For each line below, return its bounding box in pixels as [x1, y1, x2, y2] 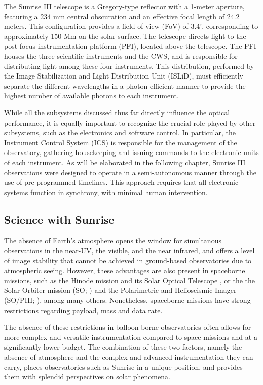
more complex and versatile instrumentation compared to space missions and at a [4, 331, 257, 342]
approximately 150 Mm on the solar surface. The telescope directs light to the [4, 30, 246, 41]
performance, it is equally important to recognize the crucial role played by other [4, 117, 256, 128]
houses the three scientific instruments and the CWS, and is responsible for [4, 50, 238, 61]
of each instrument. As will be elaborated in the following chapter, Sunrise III [4, 157, 246, 167]
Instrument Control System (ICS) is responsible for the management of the [4, 137, 237, 147]
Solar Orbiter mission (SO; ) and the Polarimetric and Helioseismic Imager [4, 285, 237, 295]
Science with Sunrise [4, 211, 115, 227]
